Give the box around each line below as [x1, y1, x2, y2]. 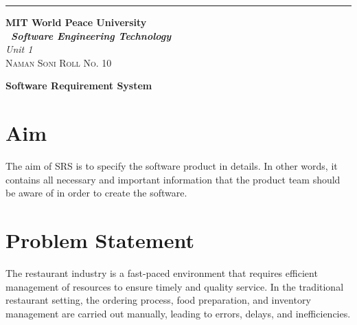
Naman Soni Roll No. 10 [5, 55, 112, 69]
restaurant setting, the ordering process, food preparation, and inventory [5, 293, 311, 307]
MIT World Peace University [5, 15, 147, 29]
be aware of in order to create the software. [5, 186, 187, 200]
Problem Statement [5, 226, 194, 254]
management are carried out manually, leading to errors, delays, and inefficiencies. [5, 306, 351, 320]
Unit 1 [5, 42, 33, 56]
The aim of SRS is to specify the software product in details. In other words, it [5, 159, 338, 173]
